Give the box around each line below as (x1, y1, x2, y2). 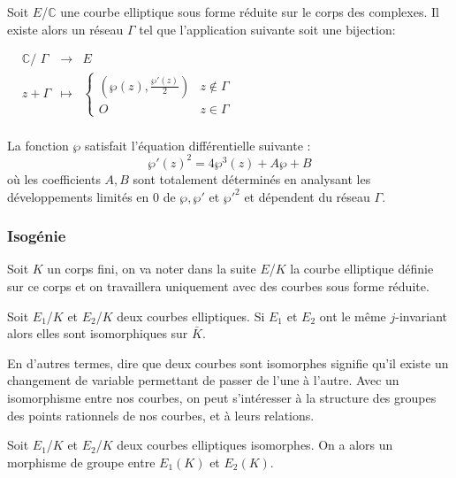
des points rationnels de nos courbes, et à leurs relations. (7, 405, 315, 424)
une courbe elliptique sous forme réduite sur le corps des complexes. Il (60, 3, 439, 20)
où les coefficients (7, 169, 101, 188)
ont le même (319, 306, 386, 325)
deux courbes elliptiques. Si (117, 306, 265, 325)
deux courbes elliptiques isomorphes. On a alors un (117, 436, 393, 454)
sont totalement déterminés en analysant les (133, 169, 371, 188)
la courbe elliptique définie (290, 259, 434, 278)
